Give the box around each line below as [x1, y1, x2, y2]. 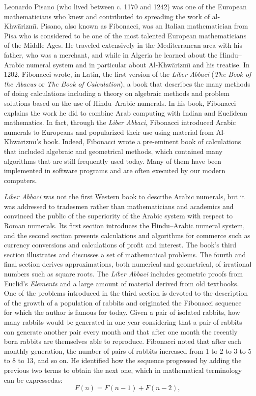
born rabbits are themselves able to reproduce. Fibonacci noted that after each [4, 336, 241, 346]
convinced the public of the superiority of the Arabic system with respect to [4, 211, 233, 221]
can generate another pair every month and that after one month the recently [4, 326, 238, 336]
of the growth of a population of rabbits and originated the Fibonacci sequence [4, 297, 242, 307]
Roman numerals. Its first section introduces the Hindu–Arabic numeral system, [4, 220, 245, 231]
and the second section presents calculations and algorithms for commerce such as [4, 230, 251, 240]
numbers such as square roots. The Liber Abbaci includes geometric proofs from [4, 269, 243, 279]
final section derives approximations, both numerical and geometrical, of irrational [4, 259, 252, 269]
